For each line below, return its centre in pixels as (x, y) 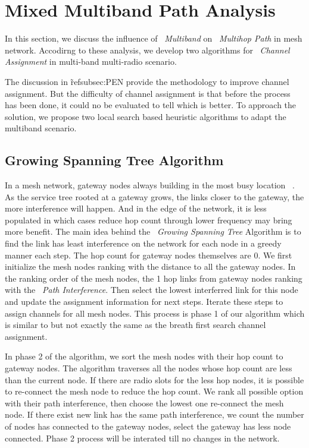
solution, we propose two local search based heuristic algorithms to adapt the (146, 116)
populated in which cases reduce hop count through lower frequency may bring (149, 220)
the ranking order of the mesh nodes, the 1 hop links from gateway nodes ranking (154, 278)
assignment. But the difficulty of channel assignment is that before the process (148, 93)
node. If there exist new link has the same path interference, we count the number (154, 414)
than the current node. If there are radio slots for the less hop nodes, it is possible (154, 379)
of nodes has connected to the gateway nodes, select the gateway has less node (148, 426)
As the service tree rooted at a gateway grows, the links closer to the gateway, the (154, 196)
